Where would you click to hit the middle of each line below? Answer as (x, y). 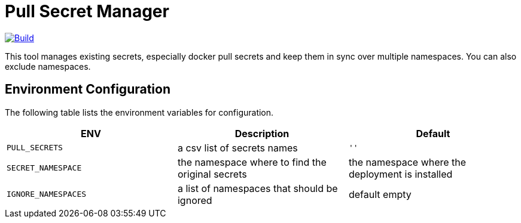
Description (262, 133)
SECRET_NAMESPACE (44, 168)
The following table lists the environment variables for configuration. (139, 112)
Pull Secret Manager (87, 11)
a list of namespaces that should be (258, 188)
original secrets (212, 174)
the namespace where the (407, 162)
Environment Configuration (88, 89)
